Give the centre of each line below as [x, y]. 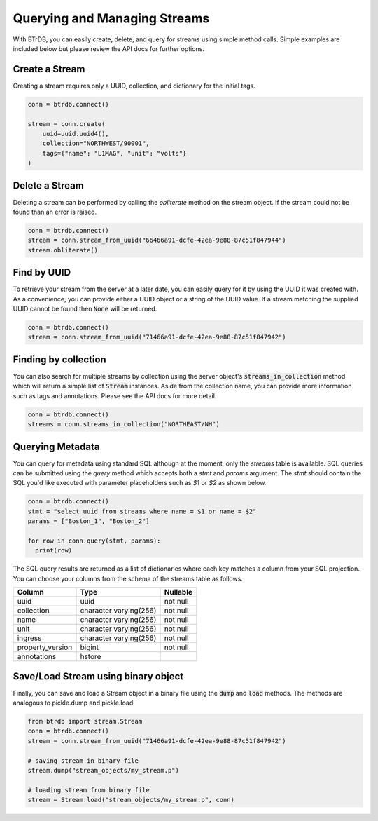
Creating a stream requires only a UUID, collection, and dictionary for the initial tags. [134, 86]
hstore [91, 657]
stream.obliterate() [63, 250]
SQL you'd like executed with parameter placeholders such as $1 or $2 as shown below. [140, 483]
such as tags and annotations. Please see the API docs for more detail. [115, 395]
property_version [45, 647]
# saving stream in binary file [83, 760]
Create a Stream [49, 69]
